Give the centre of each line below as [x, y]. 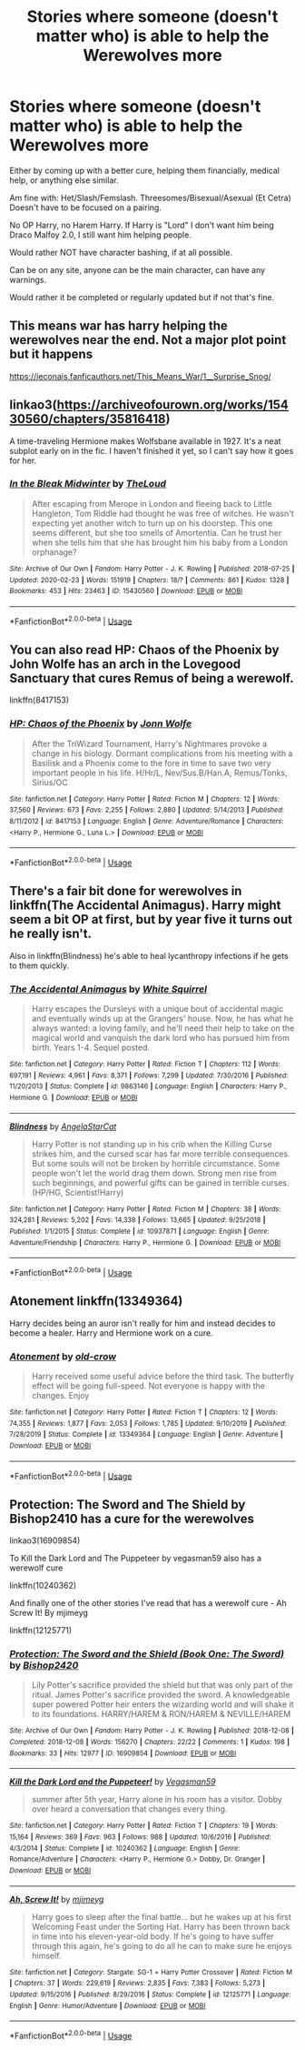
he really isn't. [51, 934]
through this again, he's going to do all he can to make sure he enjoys [162, 1945]
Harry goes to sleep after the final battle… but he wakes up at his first [162, 1916]
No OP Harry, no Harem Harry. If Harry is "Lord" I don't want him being [142, 225]
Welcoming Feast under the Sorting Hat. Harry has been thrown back [161, 1926]
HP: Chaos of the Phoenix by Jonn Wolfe [101, 723]
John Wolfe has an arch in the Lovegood [125, 664]
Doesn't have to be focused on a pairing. [85, 207]
